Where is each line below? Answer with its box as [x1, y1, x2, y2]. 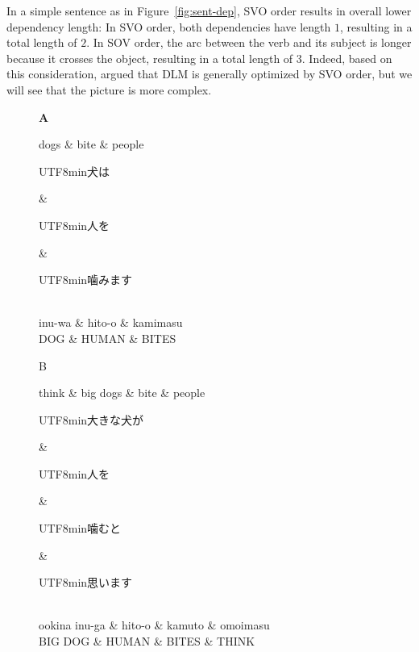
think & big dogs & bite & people [39, 384, 205, 401]
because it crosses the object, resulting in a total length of [6, 49, 293, 66]
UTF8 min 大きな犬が [39, 411, 144, 428]
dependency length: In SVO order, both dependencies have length [6, 18, 331, 35]
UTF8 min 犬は [39, 162, 110, 179]
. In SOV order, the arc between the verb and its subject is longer [86, 34, 412, 51]
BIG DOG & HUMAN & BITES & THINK [39, 633, 255, 650]
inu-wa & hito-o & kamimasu [39, 314, 183, 331]
